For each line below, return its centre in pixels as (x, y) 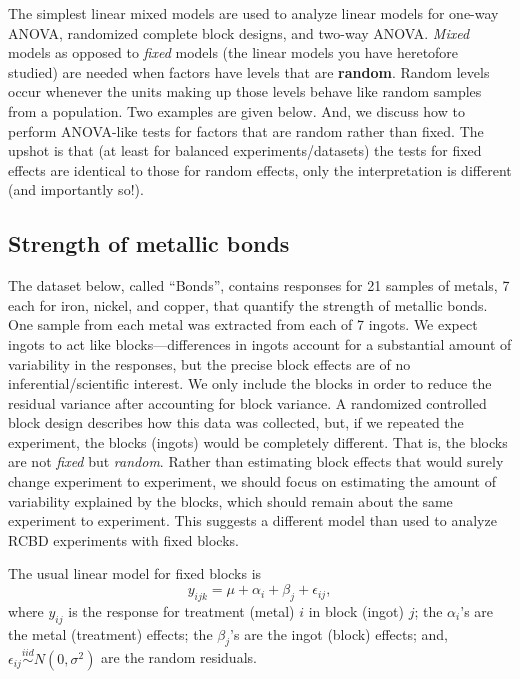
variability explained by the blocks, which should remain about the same (230, 500)
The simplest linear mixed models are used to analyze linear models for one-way (253, 13)
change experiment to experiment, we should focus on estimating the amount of (252, 481)
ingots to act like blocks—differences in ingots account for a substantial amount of (260, 343)
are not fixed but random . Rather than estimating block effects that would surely (256, 461)
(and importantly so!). (76, 189)
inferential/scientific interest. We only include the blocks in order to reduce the (250, 383)
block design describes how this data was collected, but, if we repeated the (236, 422)
